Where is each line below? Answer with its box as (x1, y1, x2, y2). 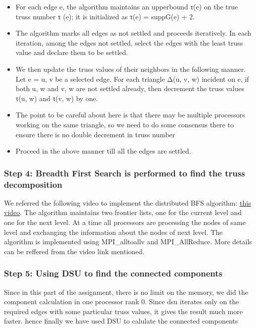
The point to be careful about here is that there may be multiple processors (15, 110, 245, 120)
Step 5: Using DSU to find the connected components (4, 267, 223, 279)
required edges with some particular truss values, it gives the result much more (4, 306, 243, 316)
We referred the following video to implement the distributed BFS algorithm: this (4, 197, 251, 208)
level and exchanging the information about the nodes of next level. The (4, 226, 223, 237)
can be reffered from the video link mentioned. (4, 246, 145, 256)
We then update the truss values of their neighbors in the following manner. (15, 63, 246, 74)
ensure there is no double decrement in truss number (15, 129, 175, 139)
